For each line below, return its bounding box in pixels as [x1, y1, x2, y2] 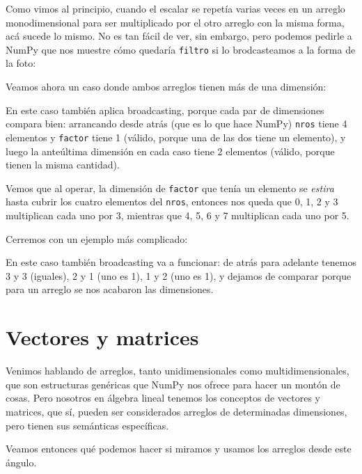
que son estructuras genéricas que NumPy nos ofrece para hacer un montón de [6, 377, 340, 391]
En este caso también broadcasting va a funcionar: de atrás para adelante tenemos [6, 255, 356, 269]
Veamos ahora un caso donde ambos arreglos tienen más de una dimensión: [6, 79, 326, 94]
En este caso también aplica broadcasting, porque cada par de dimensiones [6, 102, 324, 117]
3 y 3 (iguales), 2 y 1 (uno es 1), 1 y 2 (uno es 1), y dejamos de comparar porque [6, 268, 352, 283]
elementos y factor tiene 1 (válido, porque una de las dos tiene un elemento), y [6, 129, 346, 144]
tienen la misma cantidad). [6, 157, 120, 172]
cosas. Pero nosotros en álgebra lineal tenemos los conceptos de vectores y [6, 390, 320, 405]
